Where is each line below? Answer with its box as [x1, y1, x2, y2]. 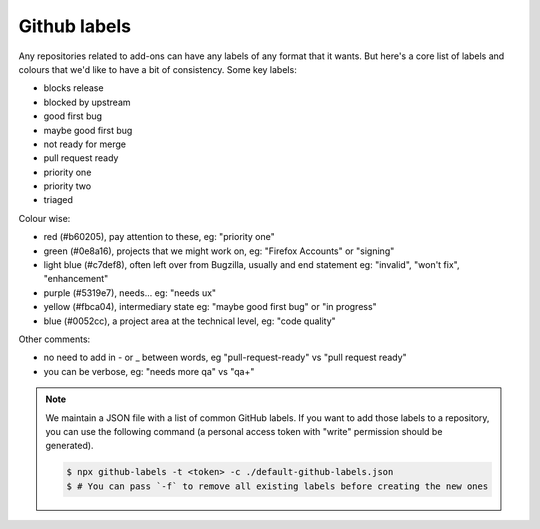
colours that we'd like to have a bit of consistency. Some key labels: [18, 63, 297, 75]
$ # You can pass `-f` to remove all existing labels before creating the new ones [66, 480, 489, 492]
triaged [43, 194, 74, 206]
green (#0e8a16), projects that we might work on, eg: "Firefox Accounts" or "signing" [43, 245, 395, 257]
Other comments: [18, 333, 91, 345]
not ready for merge [43, 138, 127, 150]
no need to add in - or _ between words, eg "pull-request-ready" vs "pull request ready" [43, 351, 407, 364]
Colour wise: [18, 212, 71, 224]
